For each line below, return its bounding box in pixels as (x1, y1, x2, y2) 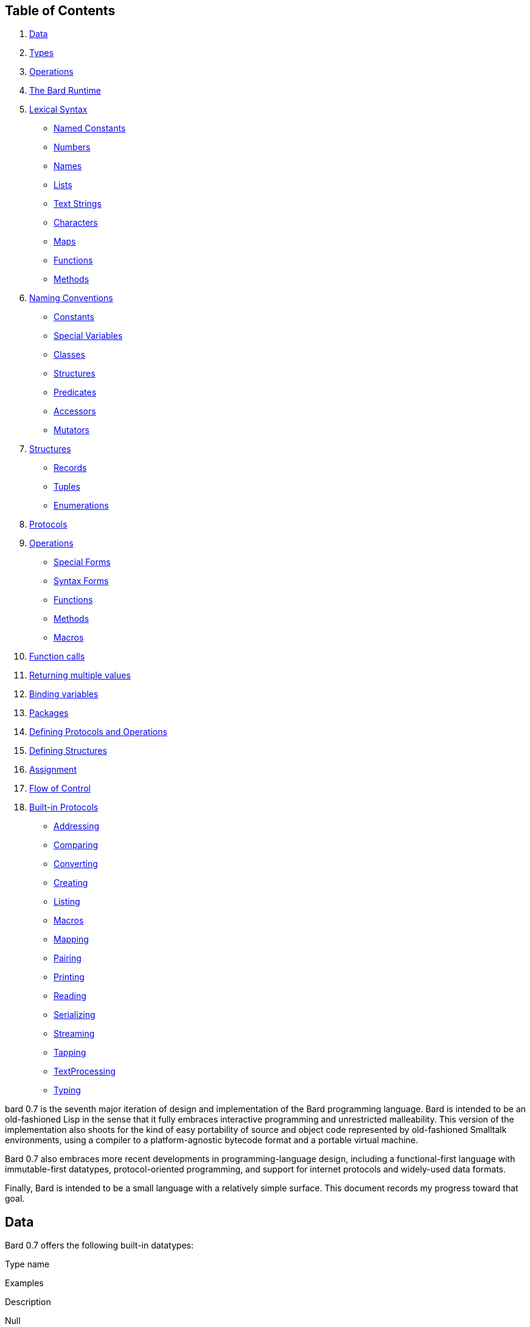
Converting (54, 859, 98, 869)
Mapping (54, 934, 89, 945)
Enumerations (54, 500, 109, 511)
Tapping (54, 1047, 86, 1058)
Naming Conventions (29, 293, 113, 304)
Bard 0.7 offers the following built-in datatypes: (5, 1240, 194, 1251)
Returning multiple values (29, 670, 131, 681)
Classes (54, 349, 85, 360)
